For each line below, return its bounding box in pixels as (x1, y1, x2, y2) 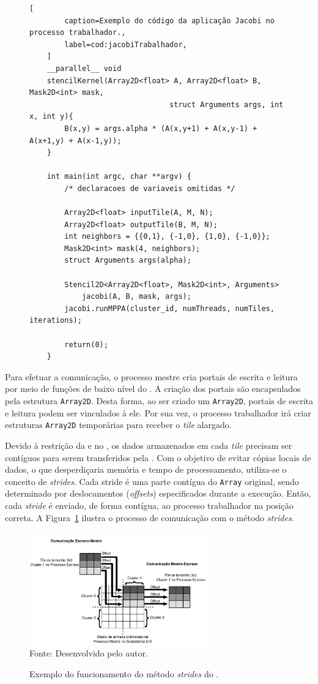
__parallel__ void (46, 64, 122, 73)
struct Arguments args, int (169, 100, 284, 109)
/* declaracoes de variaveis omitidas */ (64, 184, 235, 193)
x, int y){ (29, 112, 73, 121)
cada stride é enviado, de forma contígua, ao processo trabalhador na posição (5, 498, 294, 511)
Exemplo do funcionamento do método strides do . (29, 667, 219, 680)
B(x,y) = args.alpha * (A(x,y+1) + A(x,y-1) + (64, 124, 257, 133)
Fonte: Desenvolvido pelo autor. (29, 647, 148, 660)
